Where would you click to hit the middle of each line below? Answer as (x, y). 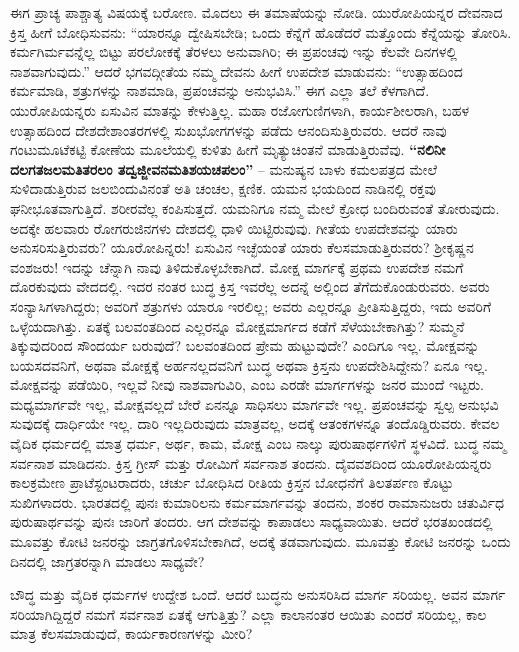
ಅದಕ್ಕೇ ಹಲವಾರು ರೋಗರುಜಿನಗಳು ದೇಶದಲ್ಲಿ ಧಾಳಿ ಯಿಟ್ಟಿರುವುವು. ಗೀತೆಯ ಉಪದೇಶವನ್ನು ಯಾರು (234, 227)
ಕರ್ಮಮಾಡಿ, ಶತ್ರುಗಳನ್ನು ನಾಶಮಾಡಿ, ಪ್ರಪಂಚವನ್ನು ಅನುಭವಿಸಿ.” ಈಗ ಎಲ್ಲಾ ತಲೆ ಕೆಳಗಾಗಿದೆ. (220, 90)
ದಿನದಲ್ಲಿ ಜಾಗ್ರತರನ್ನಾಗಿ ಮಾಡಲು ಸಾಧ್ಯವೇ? (107, 560)
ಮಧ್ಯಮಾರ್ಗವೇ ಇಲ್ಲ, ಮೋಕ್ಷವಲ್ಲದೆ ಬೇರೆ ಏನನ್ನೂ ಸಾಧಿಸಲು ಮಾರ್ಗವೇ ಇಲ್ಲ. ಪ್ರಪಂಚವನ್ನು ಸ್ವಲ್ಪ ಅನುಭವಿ (254, 403)
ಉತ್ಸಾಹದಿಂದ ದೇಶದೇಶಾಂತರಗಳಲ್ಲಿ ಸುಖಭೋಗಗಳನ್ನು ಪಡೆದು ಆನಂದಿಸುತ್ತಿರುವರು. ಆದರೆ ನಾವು (228, 129)
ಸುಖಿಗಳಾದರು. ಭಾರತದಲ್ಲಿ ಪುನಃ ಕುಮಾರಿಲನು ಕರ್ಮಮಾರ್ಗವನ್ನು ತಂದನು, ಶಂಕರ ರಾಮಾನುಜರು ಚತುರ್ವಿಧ (257, 501)
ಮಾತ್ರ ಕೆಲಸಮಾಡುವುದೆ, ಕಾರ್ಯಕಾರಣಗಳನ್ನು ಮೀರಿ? (131, 633)
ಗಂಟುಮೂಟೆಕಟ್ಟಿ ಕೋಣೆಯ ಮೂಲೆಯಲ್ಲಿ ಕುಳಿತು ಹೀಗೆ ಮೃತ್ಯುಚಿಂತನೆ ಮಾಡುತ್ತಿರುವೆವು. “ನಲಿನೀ (228, 149)
